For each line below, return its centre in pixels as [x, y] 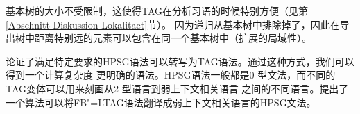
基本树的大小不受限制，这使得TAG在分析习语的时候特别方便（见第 [157, 10]
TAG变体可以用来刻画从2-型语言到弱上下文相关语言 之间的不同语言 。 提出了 [177, 88]
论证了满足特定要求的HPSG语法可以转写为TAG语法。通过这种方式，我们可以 [180, 61]
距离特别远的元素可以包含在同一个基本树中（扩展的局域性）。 [173, 38]
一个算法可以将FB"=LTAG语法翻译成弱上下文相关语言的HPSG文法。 [161, 102]
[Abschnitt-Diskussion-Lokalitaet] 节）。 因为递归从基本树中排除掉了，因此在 [173, 24]
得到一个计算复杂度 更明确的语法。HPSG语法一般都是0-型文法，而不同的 [171, 75]
